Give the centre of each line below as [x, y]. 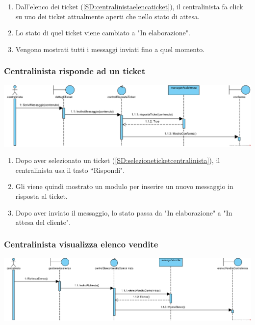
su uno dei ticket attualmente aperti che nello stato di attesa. [107, 16]
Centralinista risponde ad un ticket [75, 71]
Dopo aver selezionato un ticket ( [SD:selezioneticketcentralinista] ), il [118, 160]
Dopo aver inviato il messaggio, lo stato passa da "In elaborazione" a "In [124, 212]
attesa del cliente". [43, 222]
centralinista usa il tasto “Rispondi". [70, 170]
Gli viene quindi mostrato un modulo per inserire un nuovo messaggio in [124, 186]
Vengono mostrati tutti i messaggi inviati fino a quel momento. [110, 49]
